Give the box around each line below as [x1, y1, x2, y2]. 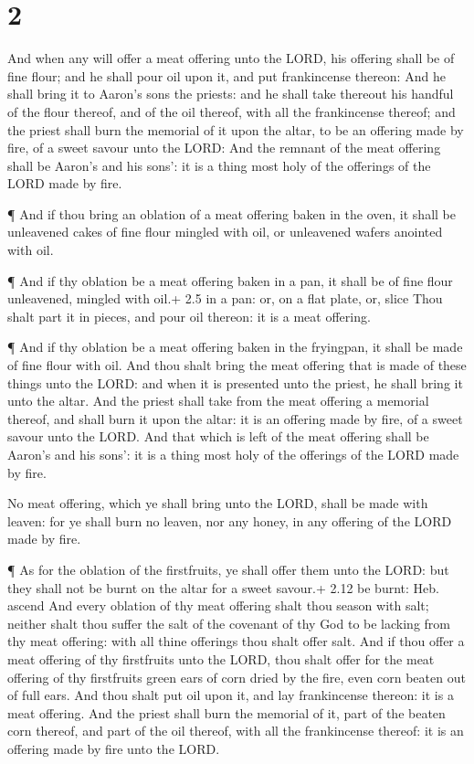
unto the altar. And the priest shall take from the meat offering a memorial [7, 391, 429, 410]
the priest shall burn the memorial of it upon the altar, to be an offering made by [7, 120, 464, 139]
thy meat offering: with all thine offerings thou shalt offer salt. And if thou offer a [7, 631, 465, 651]
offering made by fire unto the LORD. [7, 738, 220, 758]
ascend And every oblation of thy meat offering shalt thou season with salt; [7, 596, 429, 615]
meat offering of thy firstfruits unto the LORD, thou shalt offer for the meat [7, 649, 435, 668]
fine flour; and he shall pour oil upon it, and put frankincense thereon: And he [7, 66, 446, 85]
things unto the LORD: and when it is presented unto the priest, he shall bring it [7, 373, 463, 392]
